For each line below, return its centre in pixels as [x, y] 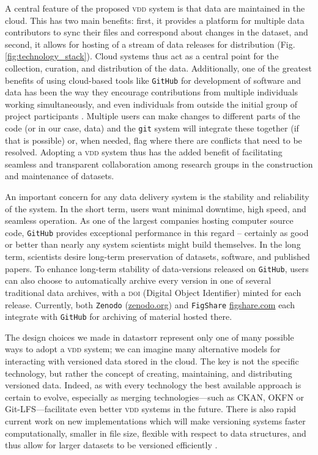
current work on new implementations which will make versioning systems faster [155, 420]
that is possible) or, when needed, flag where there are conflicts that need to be [153, 140]
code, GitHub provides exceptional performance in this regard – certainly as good [157, 232]
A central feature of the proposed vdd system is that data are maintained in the [155, 8]
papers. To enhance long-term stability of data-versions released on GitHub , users [157, 268]
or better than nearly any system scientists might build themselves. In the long [153, 244]
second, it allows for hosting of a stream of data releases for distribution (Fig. [150, 44]
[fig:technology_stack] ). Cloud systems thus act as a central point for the [142, 56]
